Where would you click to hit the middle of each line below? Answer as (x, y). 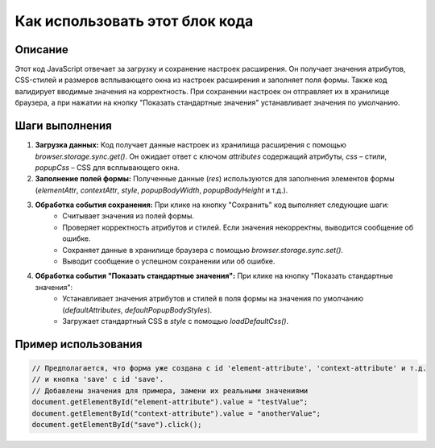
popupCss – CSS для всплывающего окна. (108, 167)
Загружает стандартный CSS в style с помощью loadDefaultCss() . (176, 321)
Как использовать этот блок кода (134, 21)
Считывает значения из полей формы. (128, 216)
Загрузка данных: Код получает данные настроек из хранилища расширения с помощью (191, 145)
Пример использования (79, 344)
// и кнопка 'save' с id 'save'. (98, 380)
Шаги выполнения (63, 126)
